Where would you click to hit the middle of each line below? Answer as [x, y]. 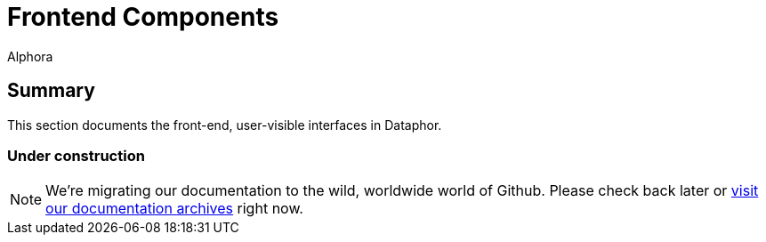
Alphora [30, 56]
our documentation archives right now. [174, 209]
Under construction [76, 155]
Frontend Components [143, 17]
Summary [51, 91]
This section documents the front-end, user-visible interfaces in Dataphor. [225, 125]
